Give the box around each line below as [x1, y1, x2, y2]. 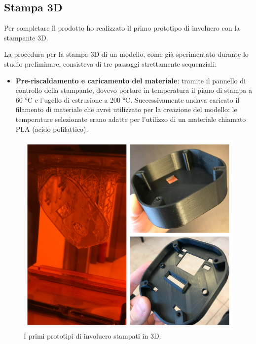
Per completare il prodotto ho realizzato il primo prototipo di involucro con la [4, 23, 240, 33]
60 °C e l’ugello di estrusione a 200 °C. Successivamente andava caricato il [15, 94, 240, 105]
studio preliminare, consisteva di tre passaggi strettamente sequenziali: [4, 58, 217, 69]
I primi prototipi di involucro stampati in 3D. [24, 330, 161, 341]
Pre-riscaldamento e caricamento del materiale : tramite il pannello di [15, 75, 246, 85]
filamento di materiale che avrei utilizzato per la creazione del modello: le [15, 104, 237, 115]
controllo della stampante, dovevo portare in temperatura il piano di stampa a [15, 85, 252, 95]
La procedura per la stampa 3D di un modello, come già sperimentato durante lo [4, 49, 249, 59]
